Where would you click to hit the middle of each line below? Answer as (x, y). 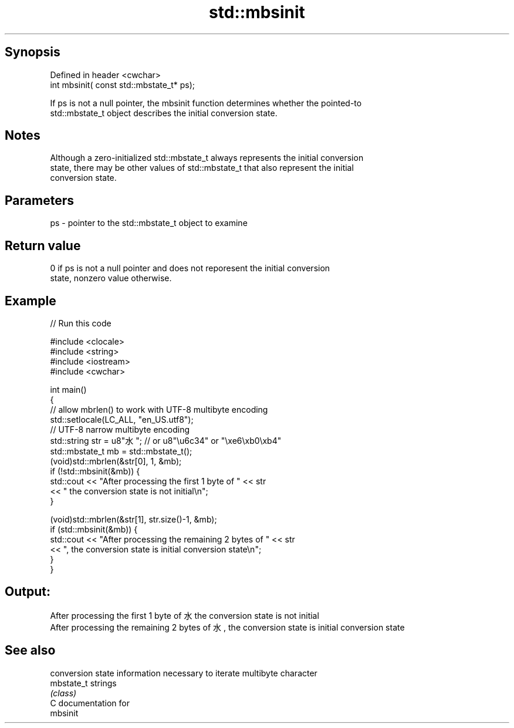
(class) (63, 693)
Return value (43, 245)
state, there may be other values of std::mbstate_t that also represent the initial (202, 168)
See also (30, 651)
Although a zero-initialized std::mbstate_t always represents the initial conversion (207, 158)
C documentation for (90, 703)
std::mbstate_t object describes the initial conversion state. (164, 113)
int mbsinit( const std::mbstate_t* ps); (123, 85)
